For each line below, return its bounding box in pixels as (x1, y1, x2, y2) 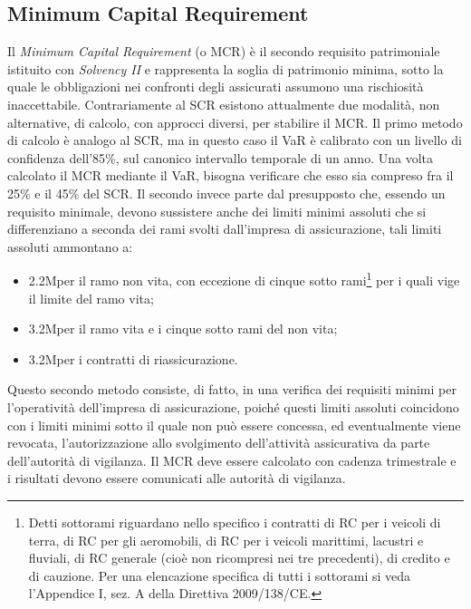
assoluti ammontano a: (7, 237, 133, 256)
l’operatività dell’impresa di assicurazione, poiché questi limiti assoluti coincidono (7, 397, 459, 416)
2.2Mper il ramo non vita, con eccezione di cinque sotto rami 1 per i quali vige (28, 268, 460, 289)
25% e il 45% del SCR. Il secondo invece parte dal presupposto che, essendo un (7, 183, 446, 202)
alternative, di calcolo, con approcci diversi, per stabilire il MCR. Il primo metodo (7, 112, 463, 131)
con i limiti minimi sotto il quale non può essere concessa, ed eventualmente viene (7, 415, 461, 434)
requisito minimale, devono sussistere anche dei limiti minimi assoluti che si (7, 201, 427, 220)
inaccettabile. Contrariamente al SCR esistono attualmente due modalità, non (7, 94, 440, 113)
